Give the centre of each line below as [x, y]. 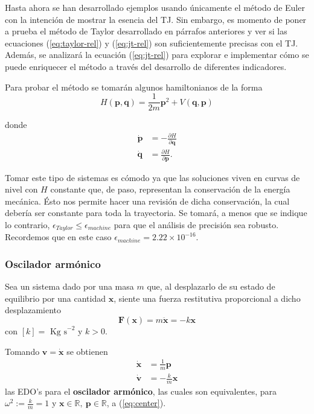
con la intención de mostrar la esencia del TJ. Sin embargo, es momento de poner [156, 19]
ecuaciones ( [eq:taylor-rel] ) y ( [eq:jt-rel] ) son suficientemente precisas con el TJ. [152, 43]
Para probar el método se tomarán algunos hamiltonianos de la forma [134, 87]
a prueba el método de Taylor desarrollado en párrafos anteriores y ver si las [146, 31]
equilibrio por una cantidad [55, 298]
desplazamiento [33, 310]
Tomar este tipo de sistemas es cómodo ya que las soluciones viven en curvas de [152, 177]
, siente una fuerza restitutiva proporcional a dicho [207, 298]
